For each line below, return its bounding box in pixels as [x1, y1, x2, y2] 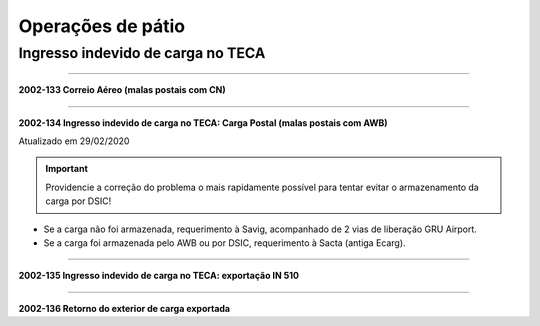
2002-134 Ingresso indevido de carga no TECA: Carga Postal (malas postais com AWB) [18, 116, 388, 129]
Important [45, 163, 89, 175]
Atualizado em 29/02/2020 [18, 135, 130, 147]
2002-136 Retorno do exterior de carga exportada [18, 302, 230, 314]
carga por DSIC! [45, 195, 112, 207]
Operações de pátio [18, 15, 185, 37]
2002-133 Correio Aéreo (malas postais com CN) [18, 84, 226, 96]
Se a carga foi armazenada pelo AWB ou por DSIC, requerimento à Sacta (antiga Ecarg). [43, 236, 406, 249]
